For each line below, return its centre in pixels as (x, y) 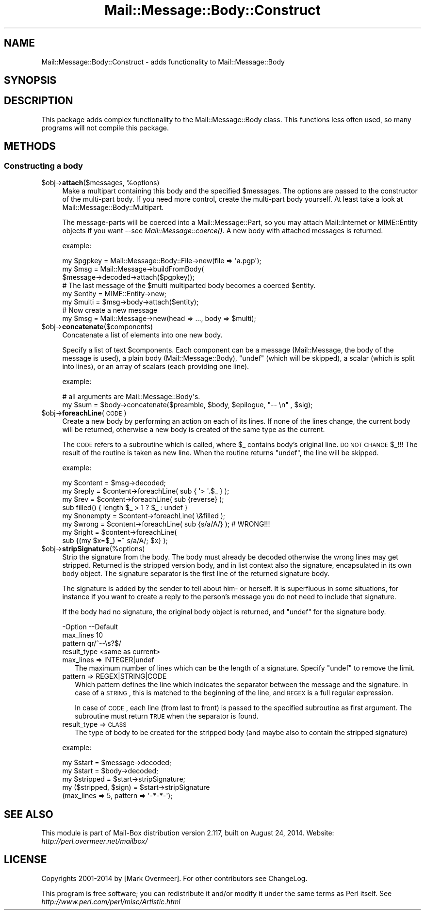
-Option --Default (90, 627)
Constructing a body (43, 166)
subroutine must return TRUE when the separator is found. (167, 716)
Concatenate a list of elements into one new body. (142, 335)
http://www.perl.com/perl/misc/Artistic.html (111, 901)
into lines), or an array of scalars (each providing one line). (156, 367)
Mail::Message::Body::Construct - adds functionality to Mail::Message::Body (163, 62)
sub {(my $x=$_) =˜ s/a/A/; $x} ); (115, 541)
